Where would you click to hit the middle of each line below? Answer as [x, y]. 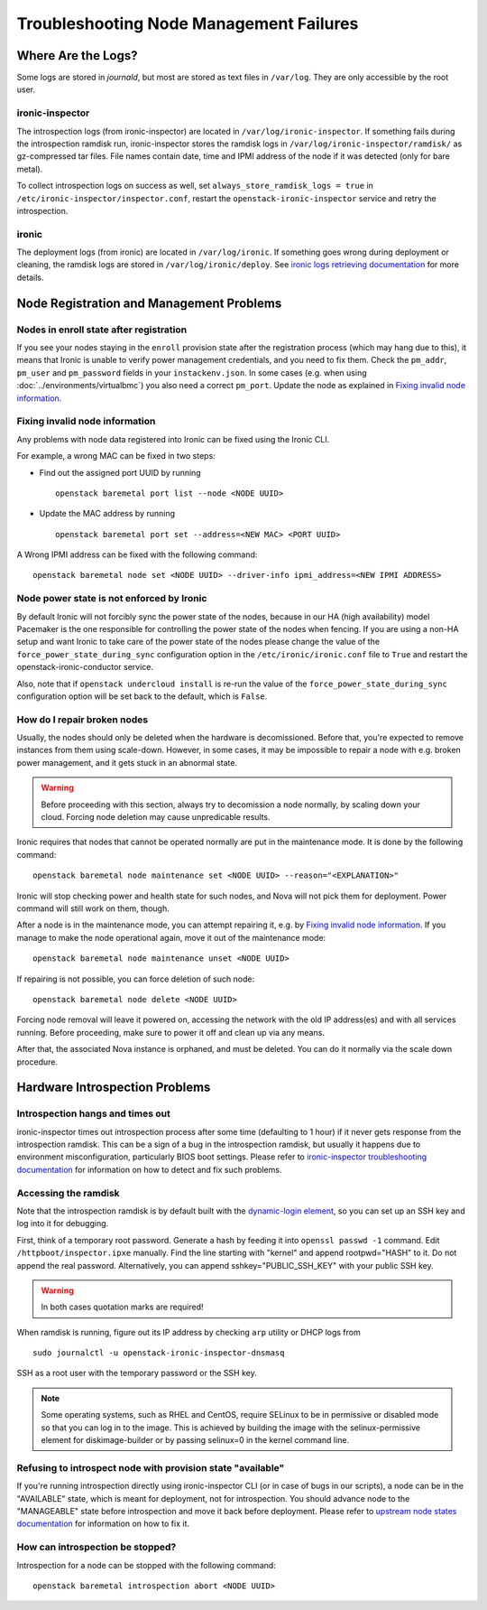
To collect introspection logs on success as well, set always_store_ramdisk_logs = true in [195, 186]
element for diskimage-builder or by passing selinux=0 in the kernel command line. [195, 1440]
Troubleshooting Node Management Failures [188, 23]
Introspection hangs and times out [93, 1113]
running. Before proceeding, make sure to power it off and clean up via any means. [170, 1032]
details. [30, 277]
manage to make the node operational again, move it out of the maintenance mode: [171, 937]
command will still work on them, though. [93, 908]
